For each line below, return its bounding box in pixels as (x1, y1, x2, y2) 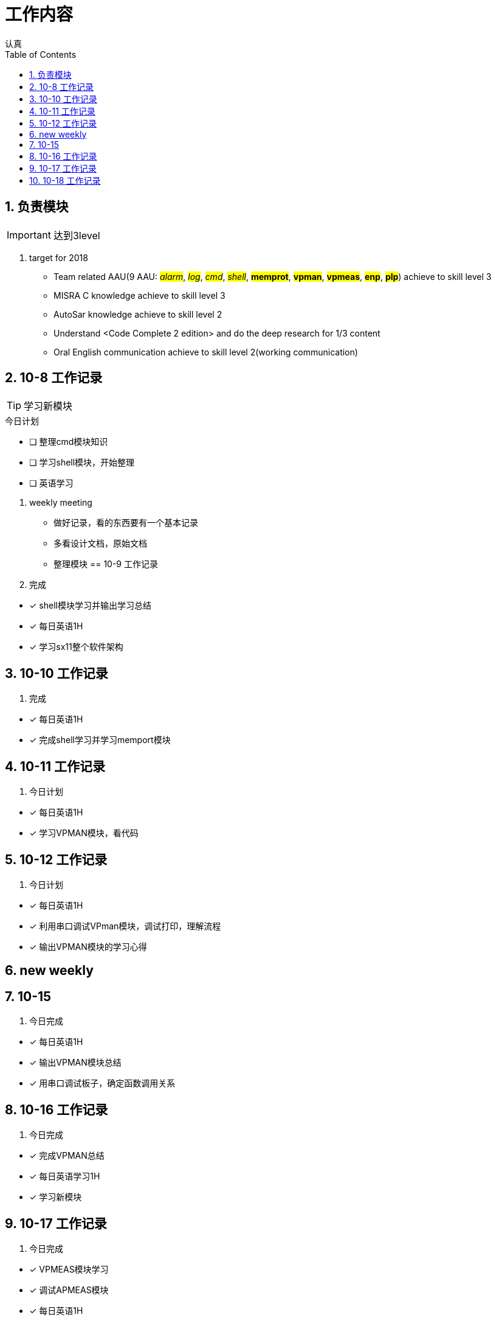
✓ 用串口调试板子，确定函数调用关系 (29, 1078, 176, 1089)
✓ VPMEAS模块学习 (29, 1263, 109, 1274)
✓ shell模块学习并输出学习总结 (29, 600, 151, 611)
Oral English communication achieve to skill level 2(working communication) (53, 346, 358, 357)
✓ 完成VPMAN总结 (29, 1150, 105, 1161)
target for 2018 (29, 252, 88, 263)
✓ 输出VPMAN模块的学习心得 (29, 941, 147, 952)
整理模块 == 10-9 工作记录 (53, 559, 158, 570)
